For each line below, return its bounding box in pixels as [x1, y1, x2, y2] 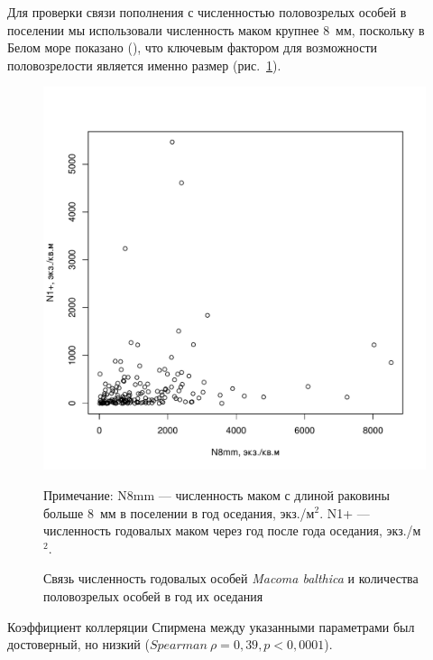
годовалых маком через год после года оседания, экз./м [115, 521, 421, 540]
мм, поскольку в [336, 20, 425, 39]
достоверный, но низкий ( [7, 635, 150, 654]
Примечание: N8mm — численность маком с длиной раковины [43, 485, 390, 504]
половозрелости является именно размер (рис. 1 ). [7, 55, 281, 74]
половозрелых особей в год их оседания [43, 586, 263, 605]
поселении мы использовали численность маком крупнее [7, 20, 319, 39]
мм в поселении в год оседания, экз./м [99, 503, 315, 522]
